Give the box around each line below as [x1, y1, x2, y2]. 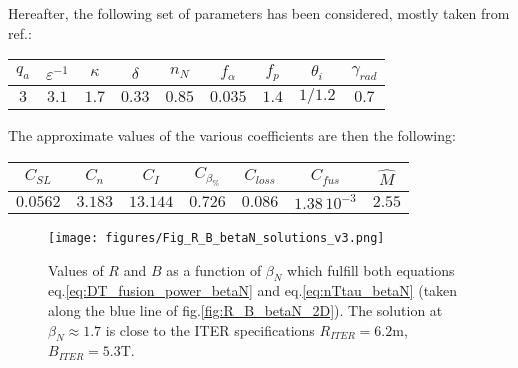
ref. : [8, 22, 32, 43]
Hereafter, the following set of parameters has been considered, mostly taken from [8, 3, 510, 23]
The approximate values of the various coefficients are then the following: [8, 125, 456, 146]
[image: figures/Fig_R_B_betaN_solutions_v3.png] [48, 230, 385, 245]
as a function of [166, 259, 262, 280]
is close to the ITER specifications [105, 319, 315, 340]
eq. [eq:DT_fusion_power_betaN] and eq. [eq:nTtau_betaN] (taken [48, 280, 458, 301]
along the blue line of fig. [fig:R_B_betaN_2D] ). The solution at [48, 299, 443, 320]
